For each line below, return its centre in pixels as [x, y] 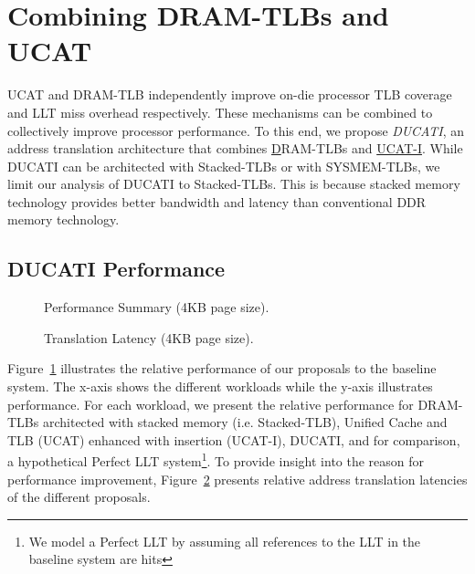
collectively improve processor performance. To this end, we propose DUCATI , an [236, 130]
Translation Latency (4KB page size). [149, 337]
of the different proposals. [79, 497]
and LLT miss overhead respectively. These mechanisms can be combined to [220, 112]
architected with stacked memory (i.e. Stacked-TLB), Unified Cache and [245, 422]
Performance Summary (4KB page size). [157, 307]
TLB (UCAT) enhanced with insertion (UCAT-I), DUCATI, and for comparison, [234, 439]
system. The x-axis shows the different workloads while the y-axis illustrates [220, 386]
